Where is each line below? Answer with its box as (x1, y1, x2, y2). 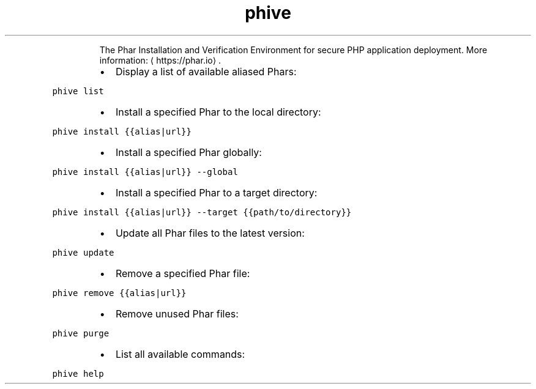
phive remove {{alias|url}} (52, 287, 187, 298)
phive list (52, 86, 104, 96)
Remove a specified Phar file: (115, 267, 250, 280)
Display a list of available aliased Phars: (115, 65, 297, 78)
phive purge (52, 328, 110, 338)
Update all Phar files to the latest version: (115, 226, 305, 239)
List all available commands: (115, 347, 245, 360)
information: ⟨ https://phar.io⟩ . (99, 54, 221, 65)
